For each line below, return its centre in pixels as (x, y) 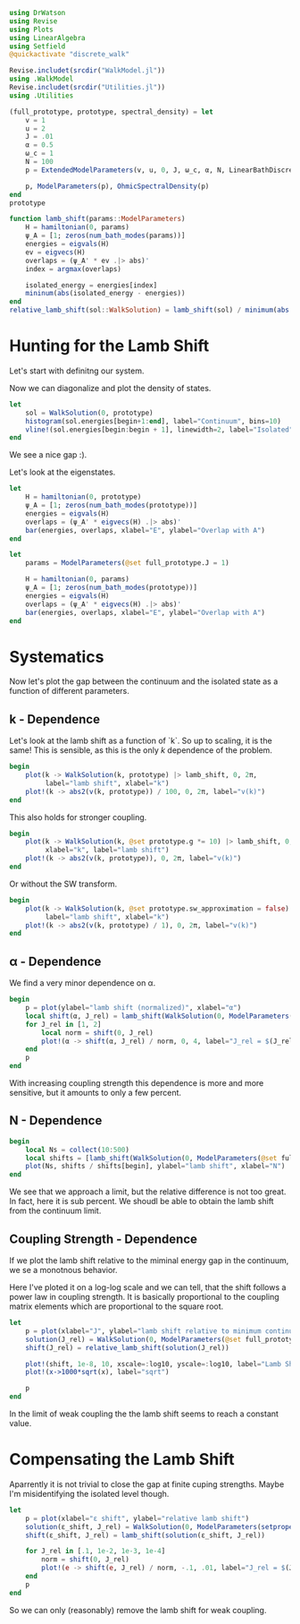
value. (21, 1423)
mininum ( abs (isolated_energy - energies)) (105, 294)
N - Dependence (56, 1120)
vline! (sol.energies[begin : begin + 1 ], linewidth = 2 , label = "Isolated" (159, 430)
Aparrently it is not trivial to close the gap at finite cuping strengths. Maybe (147, 1484)
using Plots (31, 30)
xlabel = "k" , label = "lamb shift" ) (107, 850)
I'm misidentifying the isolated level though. (89, 1493)
